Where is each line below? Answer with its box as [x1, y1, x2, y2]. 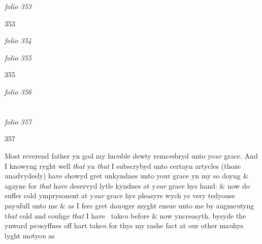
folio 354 [5, 35, 31, 46]
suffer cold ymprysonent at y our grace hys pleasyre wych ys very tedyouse [5, 190, 235, 201]
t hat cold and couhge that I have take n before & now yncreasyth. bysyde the [5, 210, 246, 221]
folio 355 [5, 52, 31, 63]
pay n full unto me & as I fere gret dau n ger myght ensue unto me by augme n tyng [5, 200, 254, 210]
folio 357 [5, 116, 31, 127]
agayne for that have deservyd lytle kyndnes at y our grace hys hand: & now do [5, 180, 250, 191]
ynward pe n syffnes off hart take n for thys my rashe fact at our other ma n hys [5, 220, 244, 231]
